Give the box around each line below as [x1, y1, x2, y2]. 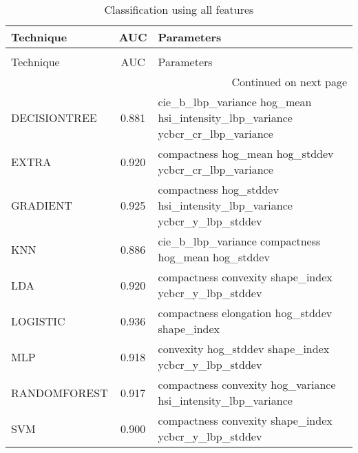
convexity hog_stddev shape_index [158, 341, 330, 356]
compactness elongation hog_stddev [158, 305, 333, 321]
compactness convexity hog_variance [158, 376, 336, 392]
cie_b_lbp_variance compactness [158, 233, 321, 249]
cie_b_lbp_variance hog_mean [158, 94, 312, 110]
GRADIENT [11, 197, 72, 213]
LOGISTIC [11, 312, 65, 329]
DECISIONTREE [11, 110, 97, 125]
